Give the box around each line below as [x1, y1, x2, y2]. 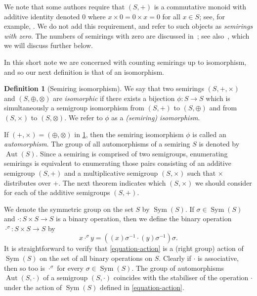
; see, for [199, 11, 225, 21]
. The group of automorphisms [131, 262, 224, 273]
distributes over [4, 177, 51, 188]
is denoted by [199, 139, 240, 149]
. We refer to [64, 112, 103, 122]
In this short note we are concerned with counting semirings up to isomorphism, [4, 56, 247, 67]
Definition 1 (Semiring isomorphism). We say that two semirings [4, 83, 204, 94]
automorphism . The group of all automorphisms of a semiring [4, 139, 190, 149]
